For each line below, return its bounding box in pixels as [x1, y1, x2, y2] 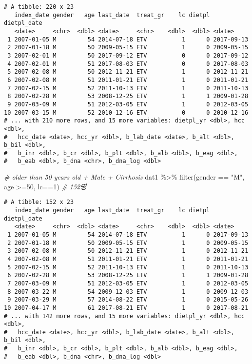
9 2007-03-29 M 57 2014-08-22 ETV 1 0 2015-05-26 [7, 296, 249, 303]
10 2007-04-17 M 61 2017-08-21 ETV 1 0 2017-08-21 [4, 304, 249, 311]
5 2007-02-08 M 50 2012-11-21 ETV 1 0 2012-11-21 [7, 68, 249, 76]
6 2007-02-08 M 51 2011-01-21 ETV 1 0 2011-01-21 [7, 76, 249, 83]
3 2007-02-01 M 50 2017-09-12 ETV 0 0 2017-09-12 [7, 52, 249, 59]
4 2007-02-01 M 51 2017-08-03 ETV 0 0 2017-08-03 [7, 60, 249, 67]
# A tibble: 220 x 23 [4, 3, 74, 10]
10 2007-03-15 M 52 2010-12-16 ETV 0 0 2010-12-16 [4, 109, 249, 116]
